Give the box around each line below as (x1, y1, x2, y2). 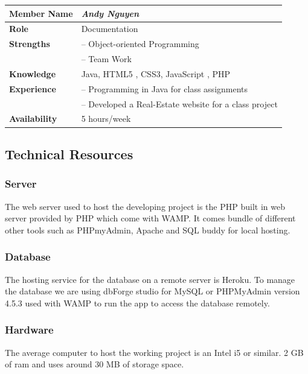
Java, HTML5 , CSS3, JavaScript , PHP (81, 67, 231, 80)
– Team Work (81, 52, 132, 65)
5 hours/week (81, 112, 131, 125)
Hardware (5, 322, 54, 337)
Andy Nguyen (81, 7, 140, 19)
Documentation (81, 22, 138, 35)
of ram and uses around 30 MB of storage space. (5, 358, 184, 370)
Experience (9, 82, 56, 95)
